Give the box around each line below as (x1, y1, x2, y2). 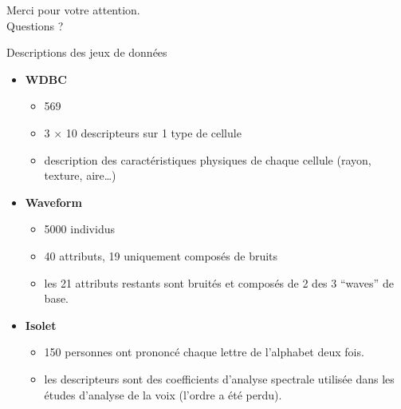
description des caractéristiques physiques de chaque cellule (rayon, (44, 151, 372, 168)
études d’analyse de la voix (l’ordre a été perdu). (44, 386, 282, 403)
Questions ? (6, 17, 64, 34)
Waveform (25, 193, 82, 210)
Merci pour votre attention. (6, 2, 140, 18)
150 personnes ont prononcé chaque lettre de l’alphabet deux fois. (44, 343, 364, 360)
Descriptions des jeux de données (6, 44, 167, 61)
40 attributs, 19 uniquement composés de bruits (44, 247, 278, 264)
